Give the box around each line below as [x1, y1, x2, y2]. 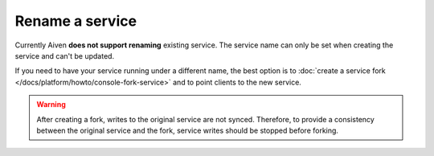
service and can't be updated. [14, 51, 115, 60]
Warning [36, 100, 66, 109]
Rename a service [14, 12, 137, 30]
